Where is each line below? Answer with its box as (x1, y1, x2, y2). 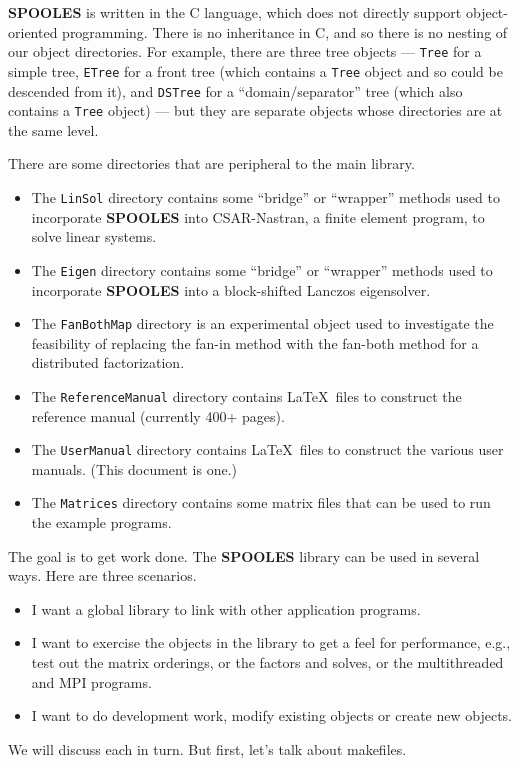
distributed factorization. (31, 352, 185, 373)
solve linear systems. (31, 226, 157, 247)
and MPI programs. (31, 671, 152, 692)
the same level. (8, 119, 99, 140)
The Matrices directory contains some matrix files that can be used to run (31, 492, 491, 513)
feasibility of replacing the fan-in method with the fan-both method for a (31, 332, 479, 353)
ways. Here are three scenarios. (8, 565, 197, 586)
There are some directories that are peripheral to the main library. (8, 153, 415, 174)
